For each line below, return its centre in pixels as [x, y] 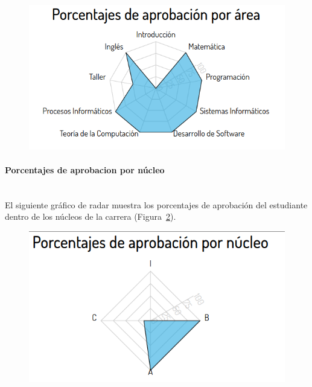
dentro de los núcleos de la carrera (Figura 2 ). [91, 216]
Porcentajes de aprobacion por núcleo [85, 169]
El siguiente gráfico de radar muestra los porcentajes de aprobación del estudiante [156, 204]
